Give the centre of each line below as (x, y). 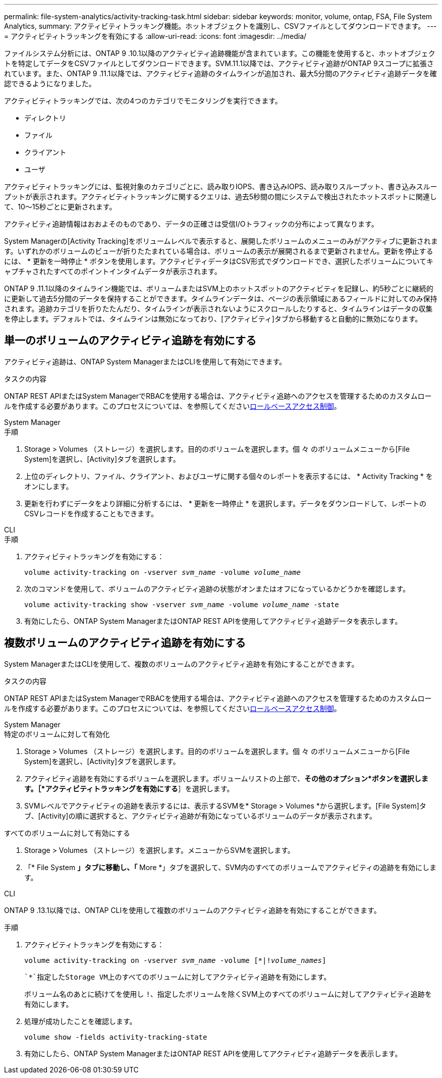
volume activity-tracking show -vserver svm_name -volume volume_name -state (182, 604)
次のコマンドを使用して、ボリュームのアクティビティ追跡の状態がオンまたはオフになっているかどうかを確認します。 (217, 588)
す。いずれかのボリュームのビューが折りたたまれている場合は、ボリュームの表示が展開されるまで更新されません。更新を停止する (219, 251)
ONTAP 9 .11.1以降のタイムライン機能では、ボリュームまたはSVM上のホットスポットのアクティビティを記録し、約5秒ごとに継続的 (219, 288)
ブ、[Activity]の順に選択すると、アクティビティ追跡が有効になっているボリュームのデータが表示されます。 (200, 816)
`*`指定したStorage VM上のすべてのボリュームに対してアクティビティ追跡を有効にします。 (178, 977)
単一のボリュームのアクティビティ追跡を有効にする (130, 341)
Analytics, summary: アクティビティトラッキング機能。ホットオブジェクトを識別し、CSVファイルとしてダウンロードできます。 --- (220, 26)
